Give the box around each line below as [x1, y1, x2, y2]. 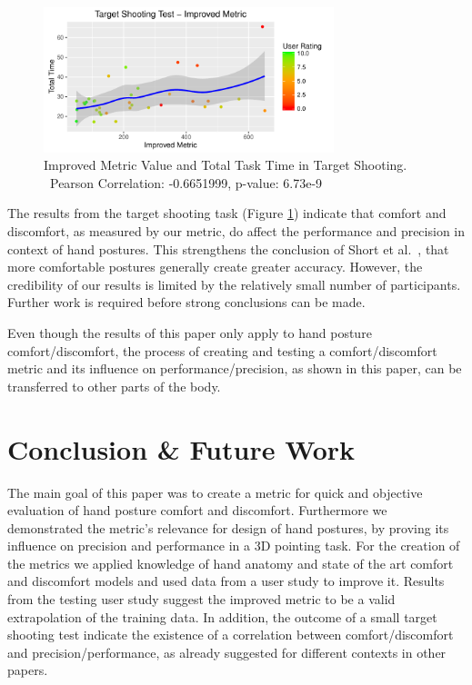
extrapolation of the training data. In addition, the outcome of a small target [7, 607, 437, 626]
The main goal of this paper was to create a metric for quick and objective [7, 482, 423, 501]
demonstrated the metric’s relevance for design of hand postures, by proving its [7, 518, 449, 537]
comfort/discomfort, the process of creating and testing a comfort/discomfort [7, 341, 437, 360]
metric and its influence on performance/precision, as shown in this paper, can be [7, 359, 462, 378]
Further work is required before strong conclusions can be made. [7, 293, 366, 312]
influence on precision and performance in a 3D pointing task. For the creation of [7, 536, 460, 555]
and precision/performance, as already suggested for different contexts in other [7, 642, 447, 661]
